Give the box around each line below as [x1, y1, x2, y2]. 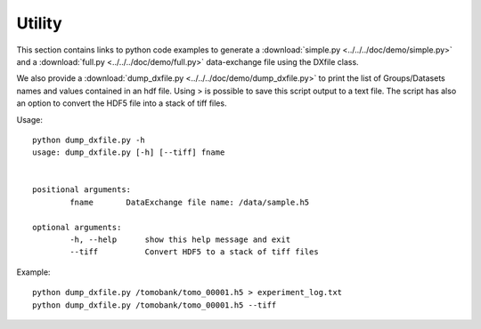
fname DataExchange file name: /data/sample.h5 [69, 197, 310, 207]
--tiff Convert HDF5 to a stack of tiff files [69, 247, 320, 257]
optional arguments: [32, 222, 122, 232]
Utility [16, 13, 62, 33]
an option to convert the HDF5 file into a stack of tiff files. [16, 98, 227, 108]
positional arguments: [32, 185, 132, 195]
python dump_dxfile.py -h [32, 134, 146, 145]
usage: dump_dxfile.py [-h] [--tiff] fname [32, 148, 225, 157]
